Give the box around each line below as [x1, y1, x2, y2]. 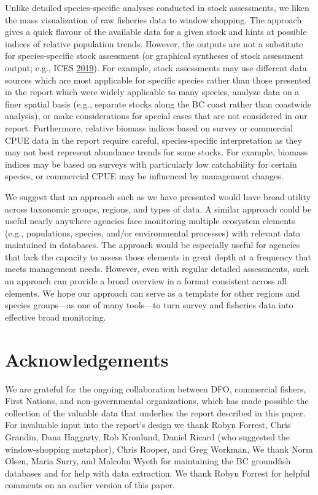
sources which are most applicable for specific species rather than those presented [5, 73, 311, 86]
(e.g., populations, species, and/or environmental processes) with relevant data [5, 226, 301, 239]
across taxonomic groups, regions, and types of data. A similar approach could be [5, 202, 312, 215]
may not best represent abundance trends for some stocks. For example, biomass [5, 146, 308, 158]
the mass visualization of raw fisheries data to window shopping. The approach [5, 13, 302, 26]
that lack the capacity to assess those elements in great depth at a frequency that [5, 250, 312, 263]
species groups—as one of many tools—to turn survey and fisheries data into [5, 298, 293, 311]
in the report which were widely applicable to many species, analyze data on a [5, 85, 300, 98]
